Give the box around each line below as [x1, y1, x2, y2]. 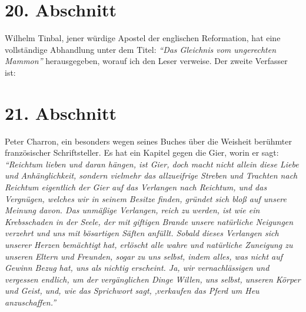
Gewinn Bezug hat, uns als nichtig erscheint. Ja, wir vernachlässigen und [5, 261, 270, 274]
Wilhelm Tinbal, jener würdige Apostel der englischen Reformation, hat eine [5, 32, 281, 44]
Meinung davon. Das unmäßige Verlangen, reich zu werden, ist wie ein [5, 204, 260, 216]
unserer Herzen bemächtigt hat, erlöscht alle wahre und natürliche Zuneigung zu [5, 238, 293, 250]
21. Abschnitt [5, 100, 117, 125]
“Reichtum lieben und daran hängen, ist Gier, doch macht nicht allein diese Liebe [5, 157, 299, 170]
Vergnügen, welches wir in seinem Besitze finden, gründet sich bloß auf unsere [5, 192, 287, 204]
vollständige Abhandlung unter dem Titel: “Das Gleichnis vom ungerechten [5, 43, 277, 55]
